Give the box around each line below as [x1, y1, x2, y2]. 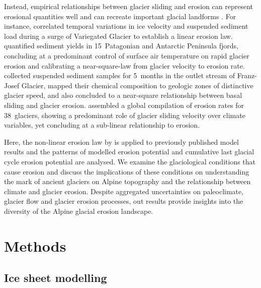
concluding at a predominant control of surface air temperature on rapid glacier [4, 50, 249, 61]
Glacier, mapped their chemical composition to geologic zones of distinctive [21, 80, 253, 90]
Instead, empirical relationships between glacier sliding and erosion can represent [4, 1, 253, 11]
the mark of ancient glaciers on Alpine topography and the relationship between [4, 176, 251, 187]
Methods [4, 235, 66, 256]
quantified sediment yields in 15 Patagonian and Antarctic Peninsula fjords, [4, 40, 238, 51]
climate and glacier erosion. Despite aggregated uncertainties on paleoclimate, [4, 186, 244, 196]
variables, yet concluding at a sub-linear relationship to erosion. [4, 120, 200, 130]
